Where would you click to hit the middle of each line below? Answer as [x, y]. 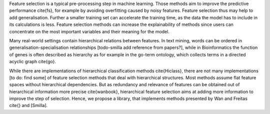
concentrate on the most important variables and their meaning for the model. [89, 31]
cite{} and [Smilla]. [28, 106]
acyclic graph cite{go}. [33, 62]
